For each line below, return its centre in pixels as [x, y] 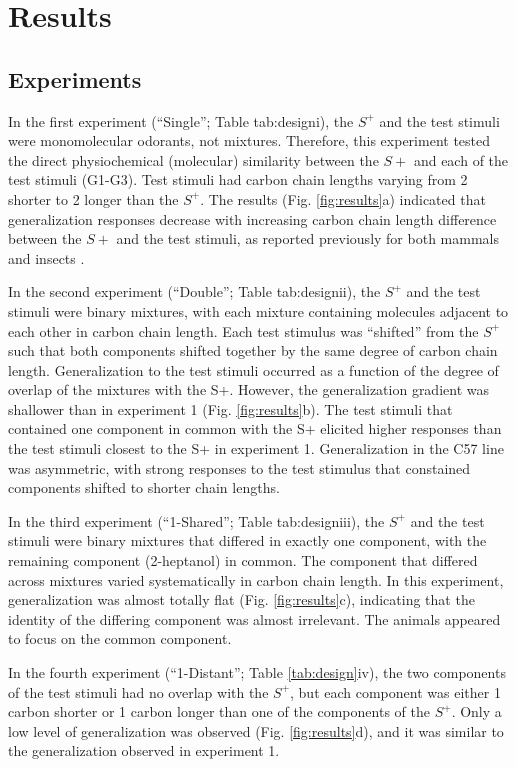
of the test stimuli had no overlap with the [138, 691]
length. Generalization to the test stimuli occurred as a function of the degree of [253, 369]
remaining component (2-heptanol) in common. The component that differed [243, 560]
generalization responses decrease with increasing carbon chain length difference [252, 218]
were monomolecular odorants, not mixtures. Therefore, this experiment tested [249, 140]
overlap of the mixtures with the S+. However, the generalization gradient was [248, 389]
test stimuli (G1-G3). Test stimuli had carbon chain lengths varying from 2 [238, 179]
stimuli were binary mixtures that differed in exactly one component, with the [247, 540]
